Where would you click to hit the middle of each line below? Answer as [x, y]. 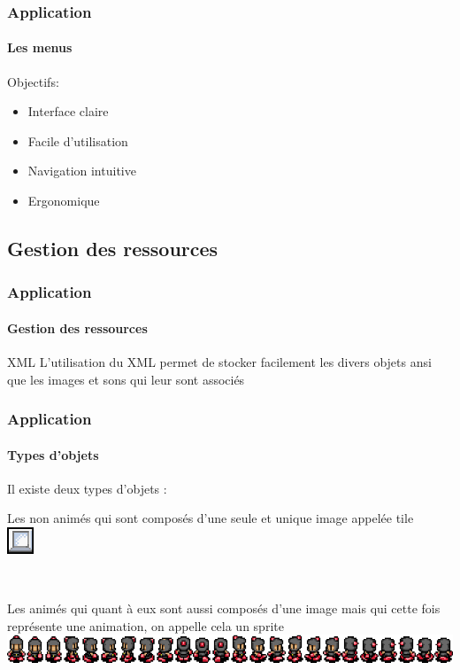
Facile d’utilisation [78, 140]
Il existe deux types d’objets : [87, 488]
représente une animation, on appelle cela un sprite [146, 625]
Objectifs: [33, 81]
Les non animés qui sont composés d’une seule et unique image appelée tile [211, 518]
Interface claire [68, 111]
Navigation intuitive [82, 171]
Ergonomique [64, 201]
